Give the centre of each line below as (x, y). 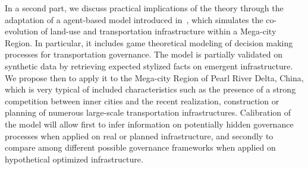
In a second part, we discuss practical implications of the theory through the (144, 8)
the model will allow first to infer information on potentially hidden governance (149, 124)
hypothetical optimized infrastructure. (74, 159)
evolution (22, 31)
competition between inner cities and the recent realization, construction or (142, 101)
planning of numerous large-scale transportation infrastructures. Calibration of (148, 112)
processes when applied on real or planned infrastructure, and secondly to (139, 135)
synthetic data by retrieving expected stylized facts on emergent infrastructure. (149, 66)
